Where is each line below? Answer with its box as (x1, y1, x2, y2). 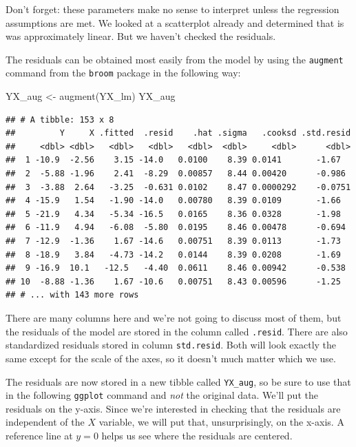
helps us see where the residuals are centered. (101, 428, 293, 442)
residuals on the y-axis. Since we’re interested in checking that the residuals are (6, 401, 341, 415)
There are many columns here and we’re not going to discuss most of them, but (6, 311, 342, 324)
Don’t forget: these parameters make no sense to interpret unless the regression (6, 2, 339, 16)
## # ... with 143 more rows (6, 290, 139, 300)
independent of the (6, 415, 85, 429)
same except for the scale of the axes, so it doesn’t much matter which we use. (6, 351, 336, 365)
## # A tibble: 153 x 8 (6, 114, 114, 125)
